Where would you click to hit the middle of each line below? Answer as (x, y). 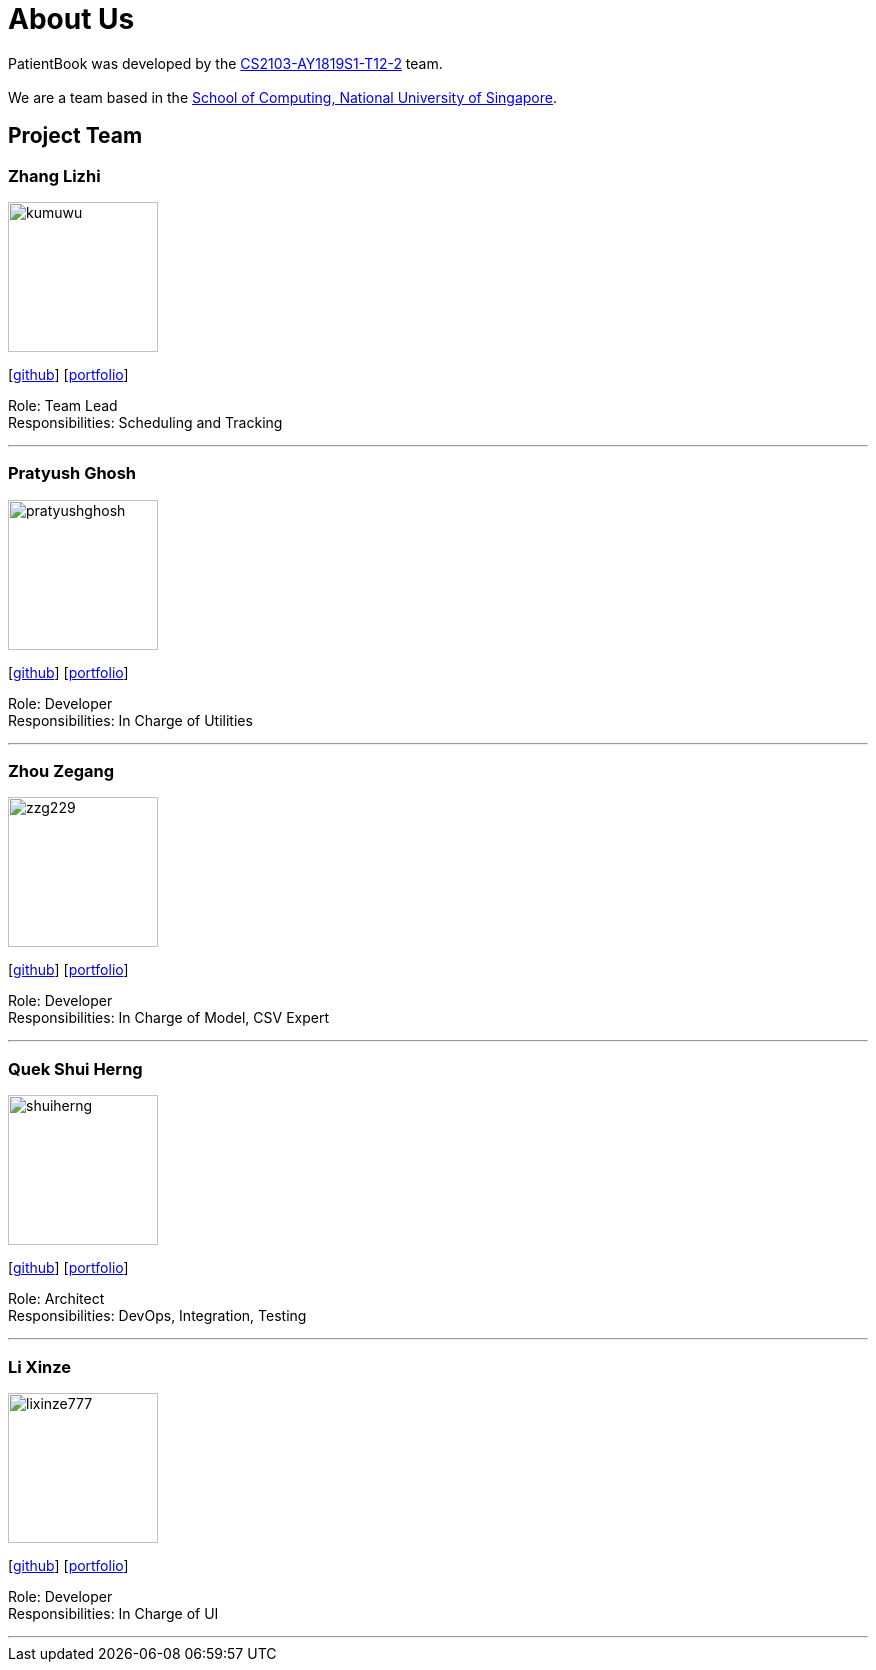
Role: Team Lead (63, 405)
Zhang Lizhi (54, 175)
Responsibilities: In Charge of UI (113, 1613)
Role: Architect (56, 1299)
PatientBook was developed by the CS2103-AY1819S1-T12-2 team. (225, 63)
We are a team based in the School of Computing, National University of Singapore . (283, 97)
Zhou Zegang (61, 771)
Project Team (75, 136)
